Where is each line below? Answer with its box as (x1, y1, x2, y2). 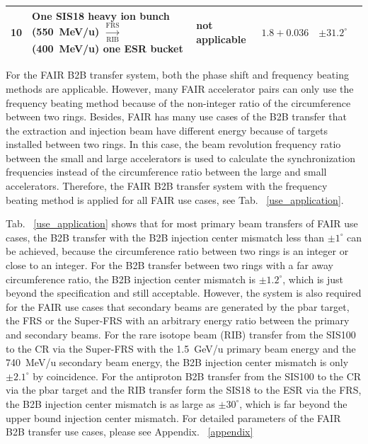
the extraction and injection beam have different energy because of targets (6, 123, 328, 137)
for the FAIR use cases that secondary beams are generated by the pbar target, (6, 299, 350, 314)
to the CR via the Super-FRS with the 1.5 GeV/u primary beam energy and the (6, 341, 356, 355)
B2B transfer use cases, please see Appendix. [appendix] (6, 424, 253, 439)
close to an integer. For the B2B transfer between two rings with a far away (6, 258, 333, 273)
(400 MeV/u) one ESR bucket (32, 41, 183, 56)
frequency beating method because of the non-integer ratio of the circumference (6, 95, 351, 110)
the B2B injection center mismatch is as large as (6, 396, 215, 411)
